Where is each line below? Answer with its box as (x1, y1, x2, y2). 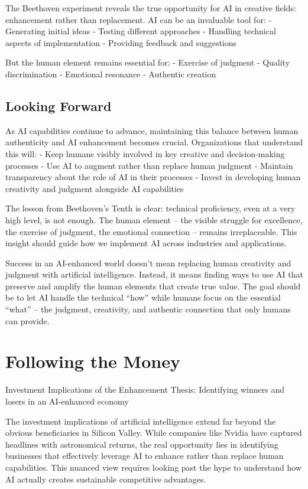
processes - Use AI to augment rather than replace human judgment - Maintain (5, 159, 293, 171)
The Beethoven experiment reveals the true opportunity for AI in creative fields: (5, 2, 296, 14)
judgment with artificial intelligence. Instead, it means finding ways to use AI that (5, 268, 303, 281)
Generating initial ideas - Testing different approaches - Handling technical (5, 25, 276, 37)
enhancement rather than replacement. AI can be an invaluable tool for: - (5, 13, 272, 25)
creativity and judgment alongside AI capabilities (5, 182, 184, 194)
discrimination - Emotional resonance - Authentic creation (5, 67, 216, 80)
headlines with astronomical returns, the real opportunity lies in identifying (5, 438, 278, 450)
